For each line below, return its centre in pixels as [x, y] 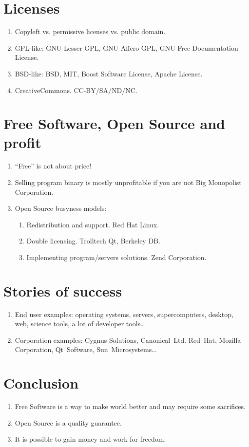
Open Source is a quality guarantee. [68, 422]
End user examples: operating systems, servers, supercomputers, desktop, [124, 314]
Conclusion [41, 383]
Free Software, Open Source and [114, 123]
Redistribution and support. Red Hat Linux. [93, 224]
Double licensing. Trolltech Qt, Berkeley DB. [93, 241]
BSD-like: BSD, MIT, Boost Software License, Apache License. [109, 73]
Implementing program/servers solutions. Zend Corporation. [116, 257]
